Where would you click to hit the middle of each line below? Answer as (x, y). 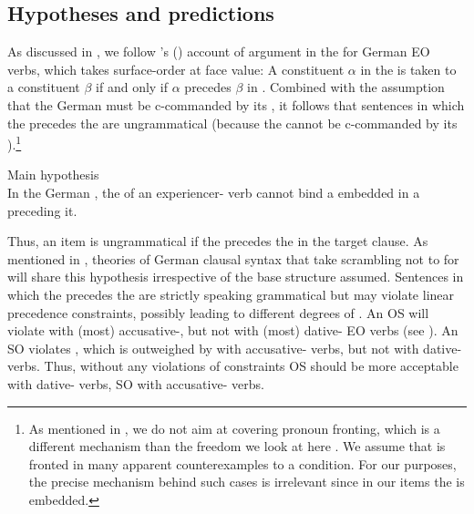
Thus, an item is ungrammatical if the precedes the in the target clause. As (218, 241)
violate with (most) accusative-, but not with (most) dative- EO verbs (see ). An (233, 330)
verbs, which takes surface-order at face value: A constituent (176, 69)
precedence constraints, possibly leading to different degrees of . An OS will (218, 312)
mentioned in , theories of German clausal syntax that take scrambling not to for (233, 258)
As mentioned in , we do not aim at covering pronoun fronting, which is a (234, 428)
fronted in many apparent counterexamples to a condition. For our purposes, (242, 463)
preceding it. (42, 210)
